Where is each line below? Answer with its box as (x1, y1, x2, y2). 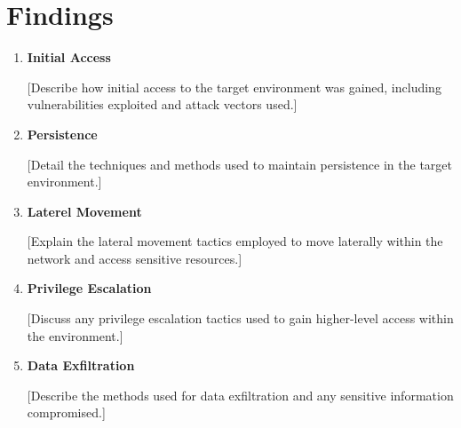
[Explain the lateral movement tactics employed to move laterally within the (27, 232, 443, 250)
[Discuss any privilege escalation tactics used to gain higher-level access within (27, 309, 454, 328)
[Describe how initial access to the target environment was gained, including (27, 77, 441, 96)
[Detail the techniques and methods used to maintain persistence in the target (27, 155, 452, 173)
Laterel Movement (27, 202, 142, 220)
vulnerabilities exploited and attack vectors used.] (27, 95, 298, 114)
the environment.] (27, 326, 123, 345)
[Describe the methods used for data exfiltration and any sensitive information (27, 385, 454, 404)
